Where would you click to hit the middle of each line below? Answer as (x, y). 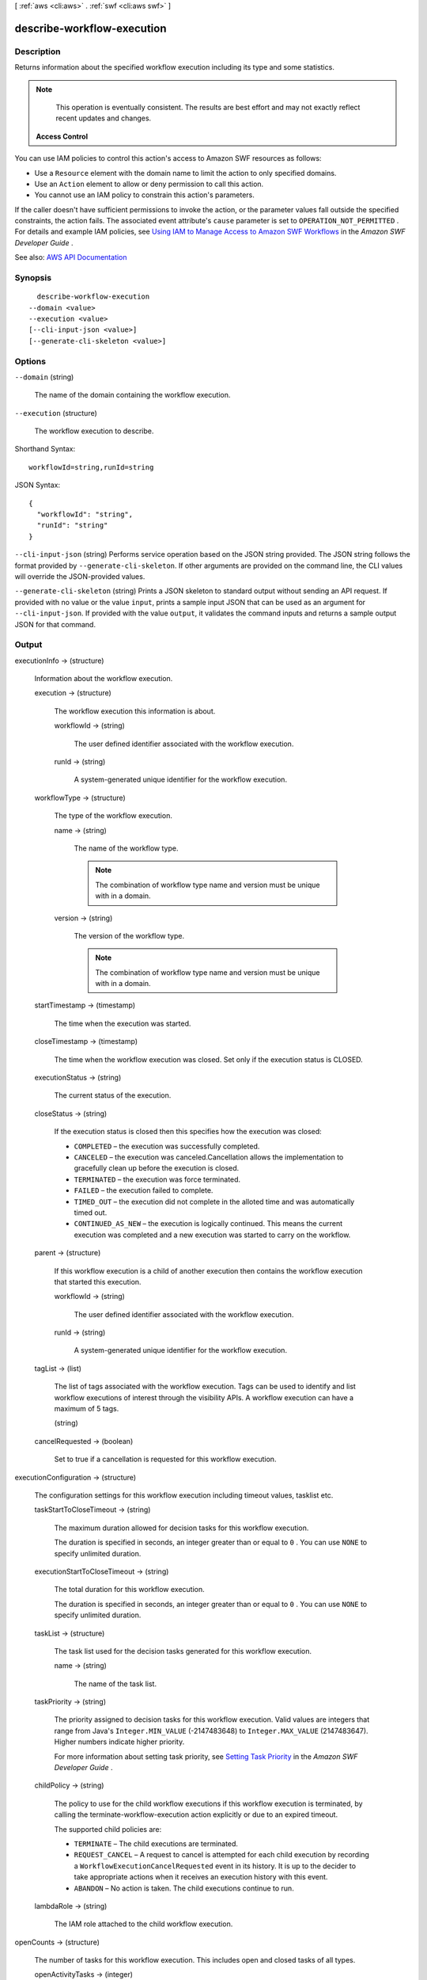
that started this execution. (98, 1281)
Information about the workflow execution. (104, 679)
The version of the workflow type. (129, 935)
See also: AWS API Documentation (71, 257)
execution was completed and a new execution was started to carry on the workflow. (212, 1235)
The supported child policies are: (108, 1829)
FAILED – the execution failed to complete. (144, 1190)
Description (38, 51)
